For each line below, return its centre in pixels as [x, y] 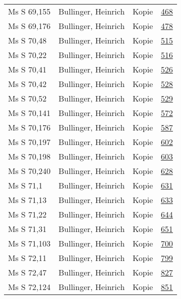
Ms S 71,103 [29, 243]
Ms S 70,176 [29, 127]
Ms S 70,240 [29, 171]
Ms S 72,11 [27, 258]
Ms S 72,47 [27, 272]
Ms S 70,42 [27, 84]
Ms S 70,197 [29, 142]
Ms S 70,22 [27, 55]
